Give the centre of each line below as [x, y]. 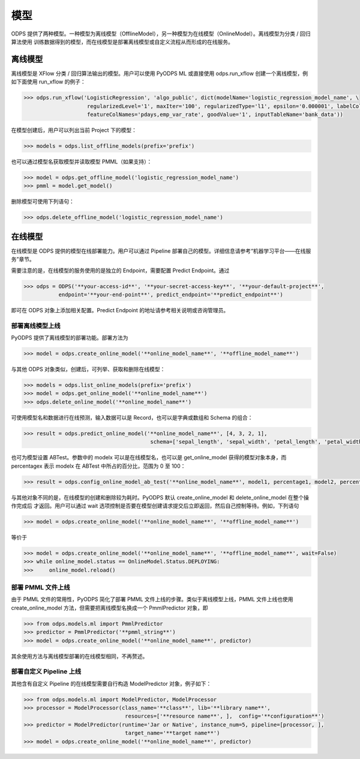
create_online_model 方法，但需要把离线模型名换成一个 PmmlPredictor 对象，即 [109, 608]
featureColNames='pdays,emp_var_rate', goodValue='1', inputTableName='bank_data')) [215, 114]
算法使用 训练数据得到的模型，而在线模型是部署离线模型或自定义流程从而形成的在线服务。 [122, 41]
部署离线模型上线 [36, 325]
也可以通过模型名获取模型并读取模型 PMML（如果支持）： [82, 162]
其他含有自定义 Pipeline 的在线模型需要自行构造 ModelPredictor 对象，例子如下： [111, 683]
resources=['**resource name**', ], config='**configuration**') [225, 716]
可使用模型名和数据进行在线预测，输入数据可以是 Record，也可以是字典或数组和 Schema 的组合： [132, 417]
